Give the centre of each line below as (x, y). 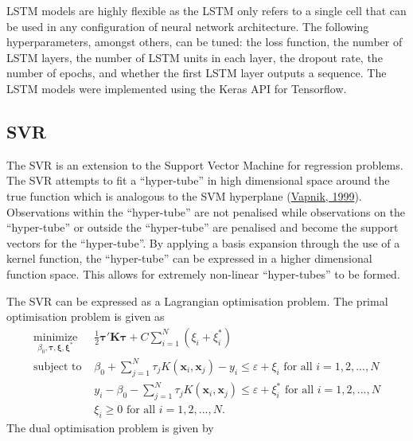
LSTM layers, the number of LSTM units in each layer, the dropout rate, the (195, 57)
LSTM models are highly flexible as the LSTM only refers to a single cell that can (206, 10)
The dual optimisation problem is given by (110, 427)
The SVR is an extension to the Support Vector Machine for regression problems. (205, 164)
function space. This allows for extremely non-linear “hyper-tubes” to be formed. (203, 273)
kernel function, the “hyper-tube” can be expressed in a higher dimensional (189, 258)
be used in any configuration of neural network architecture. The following (188, 26)
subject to (58, 367)
